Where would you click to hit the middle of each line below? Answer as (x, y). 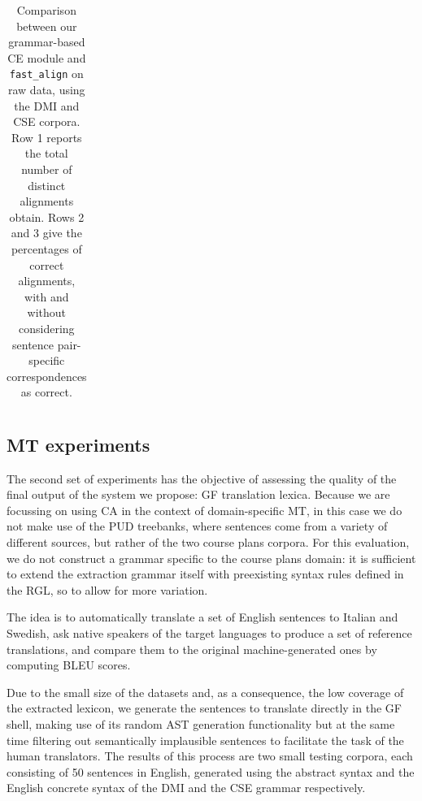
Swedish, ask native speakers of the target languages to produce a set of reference (209, 632)
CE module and (47, 57)
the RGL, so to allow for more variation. (107, 589)
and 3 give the (46, 233)
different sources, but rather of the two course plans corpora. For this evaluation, (208, 541)
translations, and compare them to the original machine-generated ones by (192, 649)
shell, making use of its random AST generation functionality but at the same (201, 723)
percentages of (46, 248)
